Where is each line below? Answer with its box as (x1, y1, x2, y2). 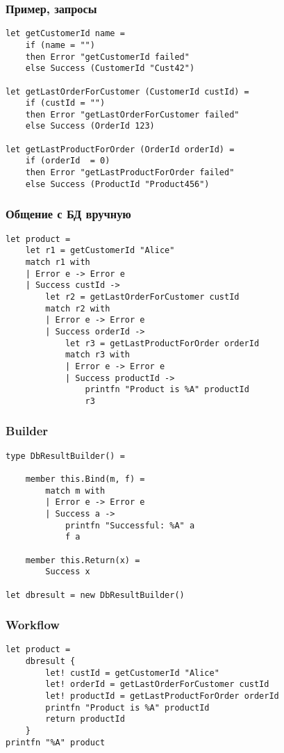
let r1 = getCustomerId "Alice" (25, 245, 175, 256)
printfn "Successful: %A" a (65, 520, 195, 531)
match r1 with (25, 257, 90, 267)
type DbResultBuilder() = (6, 451, 125, 461)
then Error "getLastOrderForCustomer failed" (25, 109, 240, 120)
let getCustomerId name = (6, 29, 125, 39)
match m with (45, 485, 106, 496)
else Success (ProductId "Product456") (25, 179, 210, 189)
